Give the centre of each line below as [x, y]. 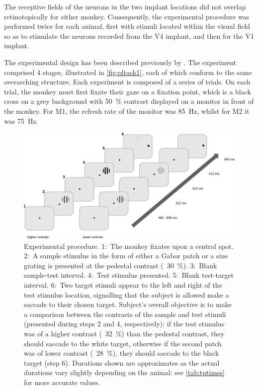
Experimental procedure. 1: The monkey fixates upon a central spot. [129, 246]
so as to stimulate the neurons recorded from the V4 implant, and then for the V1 [129, 36]
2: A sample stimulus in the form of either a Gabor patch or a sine [126, 256]
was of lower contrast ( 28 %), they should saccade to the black [122, 353]
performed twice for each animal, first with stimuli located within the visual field [127, 26]
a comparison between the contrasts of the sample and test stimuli [125, 314]
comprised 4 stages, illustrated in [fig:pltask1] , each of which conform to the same [128, 72]
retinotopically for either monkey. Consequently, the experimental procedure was [127, 16]
